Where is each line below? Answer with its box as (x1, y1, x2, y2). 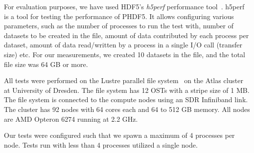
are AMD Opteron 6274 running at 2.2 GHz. (4, 113, 138, 124)
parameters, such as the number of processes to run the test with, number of (4, 21, 233, 31)
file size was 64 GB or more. (4, 59, 88, 69)
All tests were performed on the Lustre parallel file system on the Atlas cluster (4, 75, 243, 86)
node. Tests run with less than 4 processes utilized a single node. (4, 139, 198, 150)
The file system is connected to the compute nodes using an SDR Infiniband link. (4, 94, 248, 105)
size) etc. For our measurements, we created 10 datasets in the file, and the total (4, 49, 245, 59)
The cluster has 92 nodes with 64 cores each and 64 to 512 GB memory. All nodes (4, 104, 250, 114)
